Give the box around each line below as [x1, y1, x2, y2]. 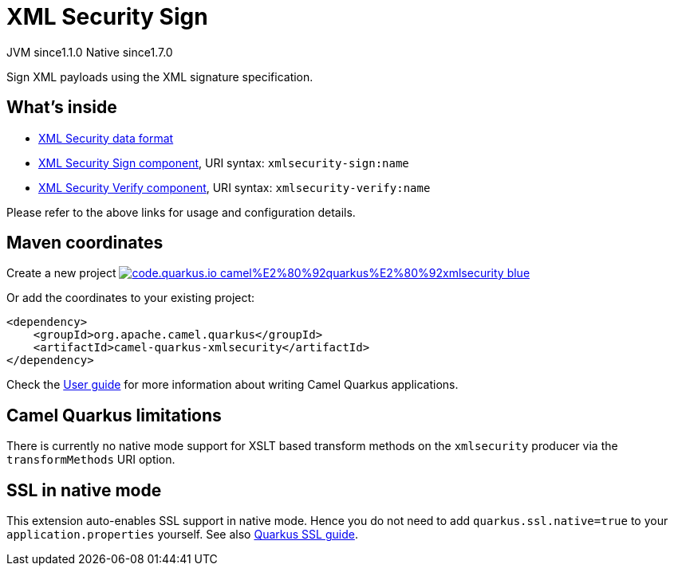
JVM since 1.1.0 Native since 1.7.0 [6, 45, 173, 59]
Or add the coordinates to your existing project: [6, 291, 255, 305]
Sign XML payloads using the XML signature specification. [6, 69, 313, 84]
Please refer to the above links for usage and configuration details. [6, 205, 356, 219]
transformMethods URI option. [6, 453, 175, 467]
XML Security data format [38, 131, 174, 145]
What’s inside [6, 97, 117, 118]
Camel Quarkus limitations [6, 405, 222, 425]
